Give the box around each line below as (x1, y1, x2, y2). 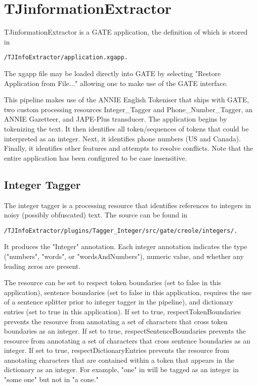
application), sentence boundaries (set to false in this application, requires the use (4, 287, 252, 297)
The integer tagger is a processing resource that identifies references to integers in (4, 200, 251, 210)
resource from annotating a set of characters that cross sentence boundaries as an (4, 335, 251, 345)
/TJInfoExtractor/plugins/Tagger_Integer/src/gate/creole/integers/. (4, 227, 238, 234)
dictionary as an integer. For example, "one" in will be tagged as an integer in (4, 364, 239, 375)
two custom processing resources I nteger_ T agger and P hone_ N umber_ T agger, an (4, 104, 253, 114)
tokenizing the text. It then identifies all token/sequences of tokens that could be (4, 123, 249, 133)
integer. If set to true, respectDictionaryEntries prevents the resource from (4, 345, 229, 355)
